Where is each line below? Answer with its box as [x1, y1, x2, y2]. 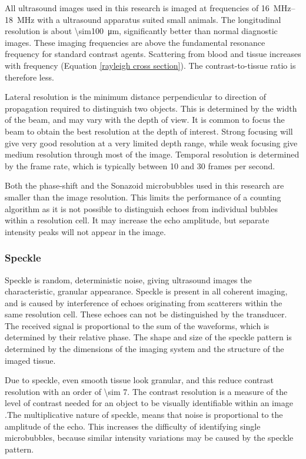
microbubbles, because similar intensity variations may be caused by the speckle [5, 431, 294, 444]
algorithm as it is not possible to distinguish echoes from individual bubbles [5, 202, 278, 215]
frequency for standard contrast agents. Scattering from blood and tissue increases [5, 48, 301, 60]
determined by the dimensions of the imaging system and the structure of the [5, 343, 284, 355]
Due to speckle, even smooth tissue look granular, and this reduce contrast [5, 374, 274, 386]
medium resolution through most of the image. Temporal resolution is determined [5, 148, 300, 160]
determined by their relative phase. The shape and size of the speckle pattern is [5, 331, 292, 343]
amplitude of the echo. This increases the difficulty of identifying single [5, 420, 261, 432]
